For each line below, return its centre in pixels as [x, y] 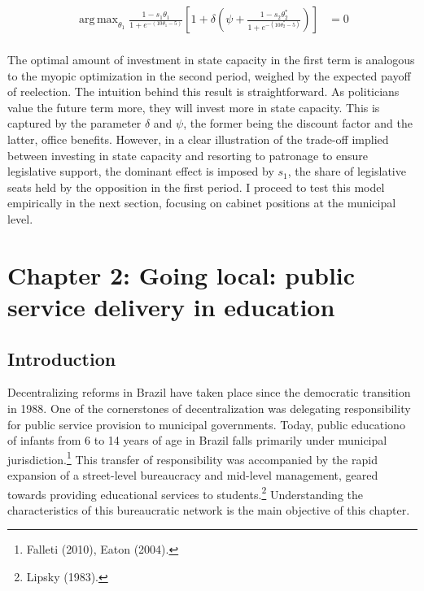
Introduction [62, 358]
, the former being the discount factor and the [298, 123]
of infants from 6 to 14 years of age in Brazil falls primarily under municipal [197, 440]
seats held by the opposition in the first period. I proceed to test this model [196, 187]
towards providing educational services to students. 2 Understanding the [185, 493]
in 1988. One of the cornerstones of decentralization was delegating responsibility [209, 408]
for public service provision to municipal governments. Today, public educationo [206, 424]
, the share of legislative [347, 171]
